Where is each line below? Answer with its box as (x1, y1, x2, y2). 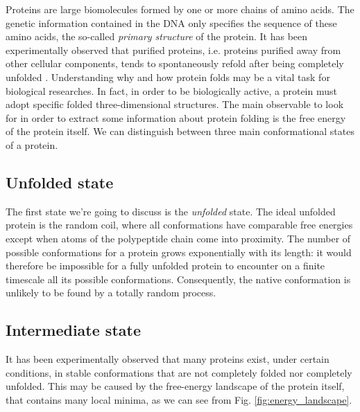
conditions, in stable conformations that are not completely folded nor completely (6, 365, 352, 379)
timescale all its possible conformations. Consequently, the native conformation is (6, 271, 351, 286)
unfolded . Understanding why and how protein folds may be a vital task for (6, 69, 330, 84)
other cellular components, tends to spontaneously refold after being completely (6, 56, 344, 71)
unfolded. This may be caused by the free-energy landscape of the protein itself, (6, 379, 345, 393)
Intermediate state (6, 319, 141, 341)
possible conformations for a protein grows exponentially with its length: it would (6, 244, 352, 259)
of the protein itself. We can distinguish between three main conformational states (6, 124, 354, 138)
